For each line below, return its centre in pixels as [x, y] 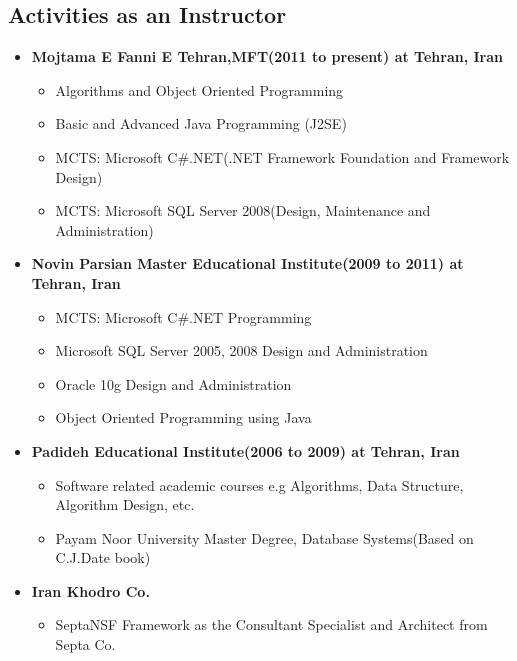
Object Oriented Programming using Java [183, 417]
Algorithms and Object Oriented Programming [199, 89]
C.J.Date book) [103, 557]
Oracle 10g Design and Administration [173, 383]
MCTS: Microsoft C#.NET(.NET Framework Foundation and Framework [282, 156]
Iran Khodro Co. [90, 590]
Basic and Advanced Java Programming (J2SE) [201, 123]
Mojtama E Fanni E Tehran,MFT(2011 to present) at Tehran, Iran [267, 56]
